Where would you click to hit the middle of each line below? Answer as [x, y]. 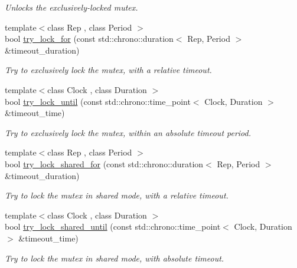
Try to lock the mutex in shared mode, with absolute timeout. [115, 258]
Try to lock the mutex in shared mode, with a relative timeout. [117, 195]
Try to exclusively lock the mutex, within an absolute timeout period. [128, 132]
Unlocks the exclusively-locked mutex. [71, 7]
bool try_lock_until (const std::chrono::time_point [98, 101]
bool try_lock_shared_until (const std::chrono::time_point [113, 226]
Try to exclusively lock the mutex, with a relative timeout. [108, 70]
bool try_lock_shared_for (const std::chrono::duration [104, 163]
